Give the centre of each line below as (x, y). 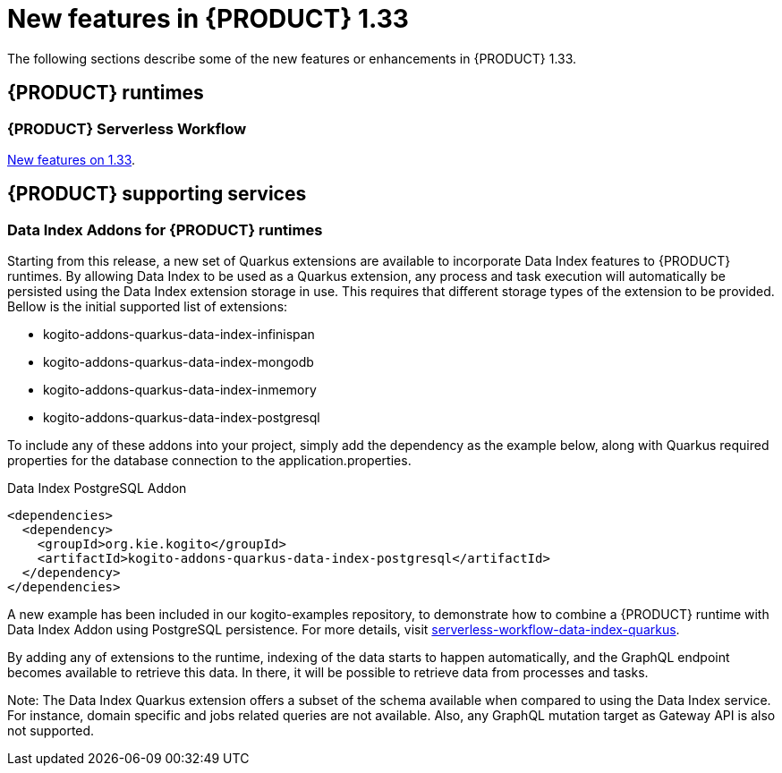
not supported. (51, 731)
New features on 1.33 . (72, 159)
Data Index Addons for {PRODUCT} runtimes (165, 229)
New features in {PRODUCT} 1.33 (208, 19)
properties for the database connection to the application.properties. (209, 461)
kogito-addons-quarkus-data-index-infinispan (179, 335)
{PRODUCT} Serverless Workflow (127, 128)
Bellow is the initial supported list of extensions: (148, 307)
